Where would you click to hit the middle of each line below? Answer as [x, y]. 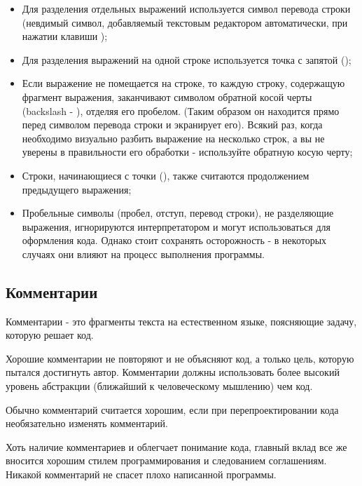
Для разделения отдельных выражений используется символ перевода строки [186, 8]
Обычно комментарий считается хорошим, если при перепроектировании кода [172, 409]
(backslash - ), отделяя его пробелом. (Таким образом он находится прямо [181, 110]
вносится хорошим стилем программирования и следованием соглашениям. [166, 460]
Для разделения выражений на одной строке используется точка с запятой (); [187, 59]
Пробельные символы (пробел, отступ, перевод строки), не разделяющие [178, 213]
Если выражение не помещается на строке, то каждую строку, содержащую [183, 83]
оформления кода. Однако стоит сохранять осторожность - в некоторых [174, 240]
